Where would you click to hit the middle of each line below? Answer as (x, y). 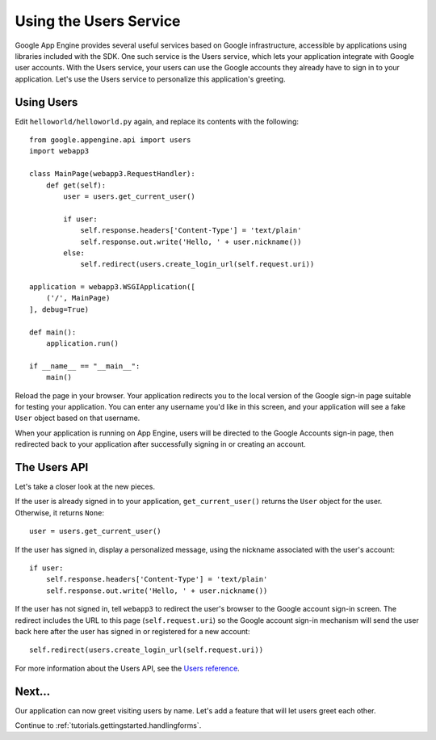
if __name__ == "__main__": (85, 366)
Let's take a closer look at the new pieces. (85, 487)
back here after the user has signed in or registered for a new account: (132, 631)
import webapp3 (59, 151)
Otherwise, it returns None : (60, 512)
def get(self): (76, 185)
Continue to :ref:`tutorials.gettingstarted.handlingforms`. (108, 725)
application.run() (82, 344)
